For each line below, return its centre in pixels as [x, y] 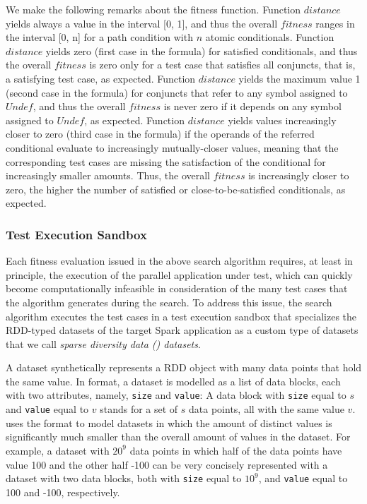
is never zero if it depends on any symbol [252, 106]
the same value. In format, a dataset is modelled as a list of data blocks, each [173, 381]
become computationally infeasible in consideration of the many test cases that [177, 288]
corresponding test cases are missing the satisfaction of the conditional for [166, 161]
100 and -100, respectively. [63, 492]
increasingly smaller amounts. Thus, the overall [108, 175]
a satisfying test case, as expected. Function [101, 78]
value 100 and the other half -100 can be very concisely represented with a [167, 464]
